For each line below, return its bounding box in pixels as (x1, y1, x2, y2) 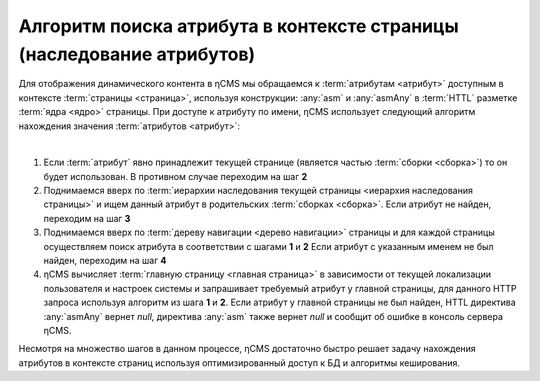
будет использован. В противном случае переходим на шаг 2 (43, 170, 308, 182)
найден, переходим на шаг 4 (43, 255, 167, 267)
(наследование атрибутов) (18, 43, 256, 65)
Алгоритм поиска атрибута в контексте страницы (18, 15, 459, 37)
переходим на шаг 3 (43, 212, 131, 224)
